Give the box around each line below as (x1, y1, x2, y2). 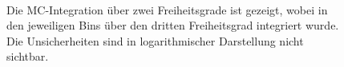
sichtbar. (6, 48, 49, 65)
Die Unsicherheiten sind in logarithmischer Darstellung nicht (6, 32, 304, 49)
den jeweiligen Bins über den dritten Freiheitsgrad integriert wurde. (6, 17, 339, 33)
